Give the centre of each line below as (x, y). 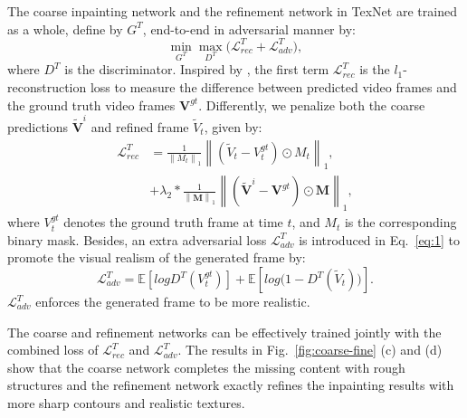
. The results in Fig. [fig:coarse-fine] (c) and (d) (310, 350)
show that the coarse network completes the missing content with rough (206, 367)
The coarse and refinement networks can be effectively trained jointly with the (224, 332)
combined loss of (53, 350)
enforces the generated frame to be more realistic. (173, 301)
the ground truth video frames (91, 104)
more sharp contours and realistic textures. (126, 402)
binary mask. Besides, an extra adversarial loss (137, 239)
